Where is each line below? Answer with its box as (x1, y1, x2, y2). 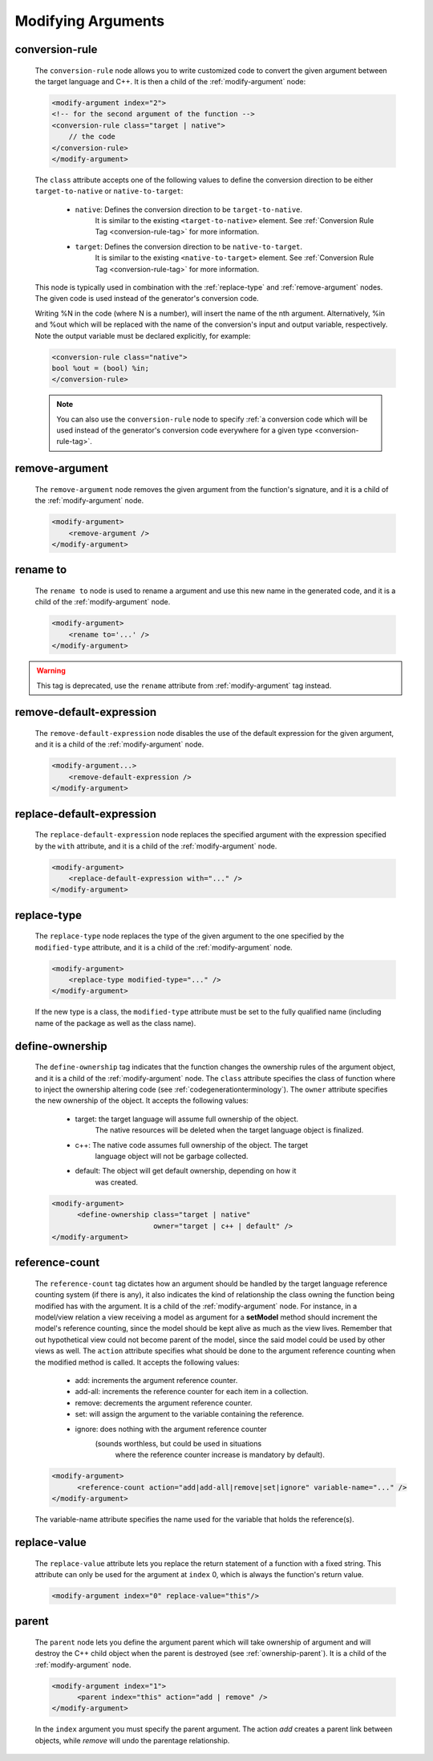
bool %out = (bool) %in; (51, 364, 150, 372)
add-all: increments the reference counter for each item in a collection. (75, 1387, 309, 1397)
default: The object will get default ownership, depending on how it (75, 1166, 297, 1176)
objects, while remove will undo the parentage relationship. (34, 1735, 230, 1745)
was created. (95, 1177, 139, 1187)
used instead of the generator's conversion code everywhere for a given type (56, 425, 313, 435)
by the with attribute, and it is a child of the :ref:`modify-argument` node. (34, 841, 277, 851)
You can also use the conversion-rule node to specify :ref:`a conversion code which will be (56, 414, 368, 424)
